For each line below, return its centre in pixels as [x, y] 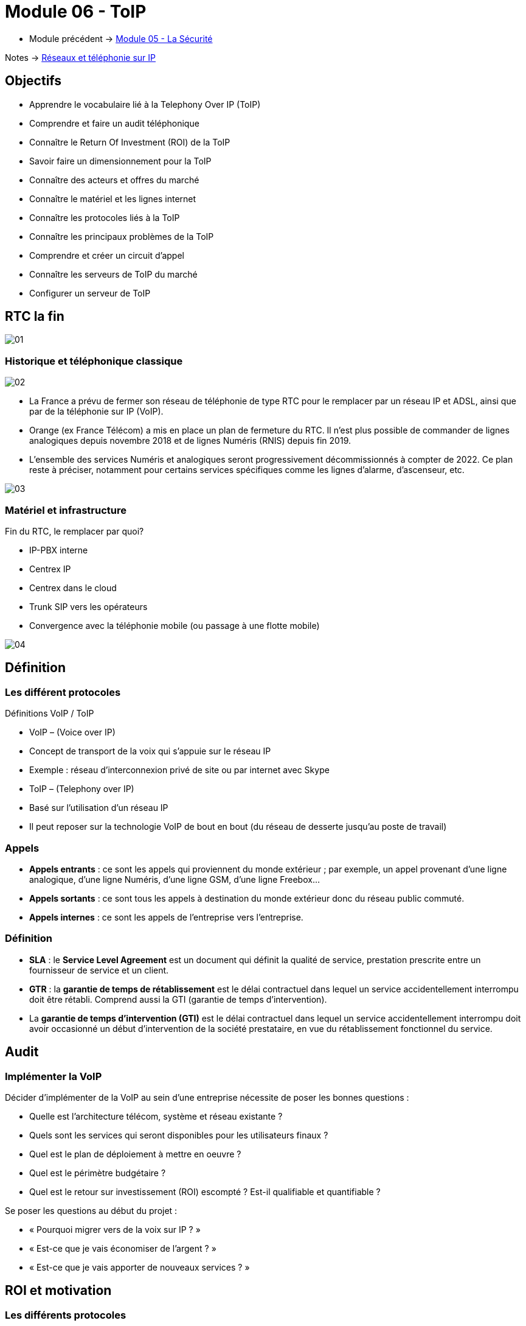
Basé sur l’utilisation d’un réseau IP [99, 808]
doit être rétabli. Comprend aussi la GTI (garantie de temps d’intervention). [178, 999]
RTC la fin [35, 317]
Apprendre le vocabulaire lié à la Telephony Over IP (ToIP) [145, 104]
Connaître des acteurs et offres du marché [114, 180]
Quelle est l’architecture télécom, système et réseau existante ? [156, 1116]
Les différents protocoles [66, 1315]
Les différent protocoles [63, 692]
